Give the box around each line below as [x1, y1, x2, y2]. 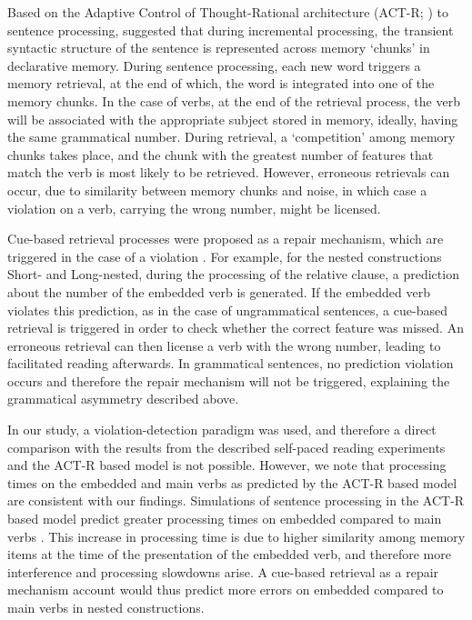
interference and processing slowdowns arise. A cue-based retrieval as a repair [7, 562, 439, 581]
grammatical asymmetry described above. [7, 389, 239, 408]
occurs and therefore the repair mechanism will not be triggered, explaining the [7, 371, 450, 390]
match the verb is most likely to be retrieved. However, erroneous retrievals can [7, 163, 450, 182]
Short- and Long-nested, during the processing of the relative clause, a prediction [7, 265, 459, 284]
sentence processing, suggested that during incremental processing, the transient [7, 20, 454, 39]
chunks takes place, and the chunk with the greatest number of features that [7, 145, 434, 164]
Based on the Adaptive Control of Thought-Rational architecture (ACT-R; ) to [7, 3, 448, 21]
